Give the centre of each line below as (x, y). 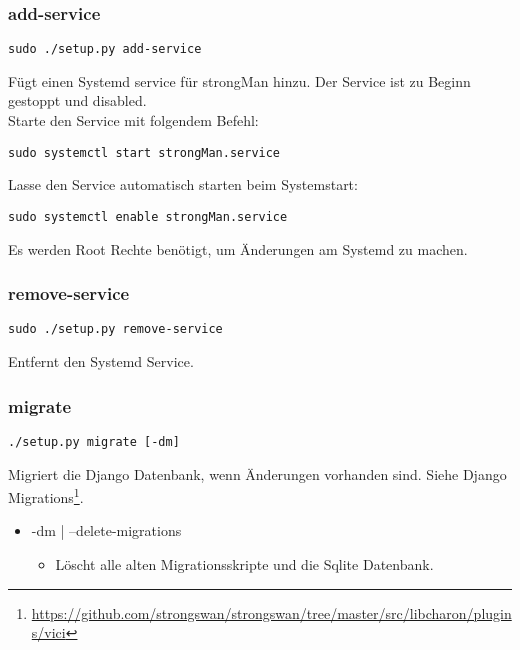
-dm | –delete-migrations (106, 530)
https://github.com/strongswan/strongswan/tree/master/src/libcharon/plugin (271, 612)
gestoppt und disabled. (77, 100)
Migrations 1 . (46, 495)
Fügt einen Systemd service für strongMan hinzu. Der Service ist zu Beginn (239, 80)
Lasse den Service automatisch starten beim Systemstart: (183, 184)
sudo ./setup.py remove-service (115, 329)
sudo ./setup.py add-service (105, 49)
